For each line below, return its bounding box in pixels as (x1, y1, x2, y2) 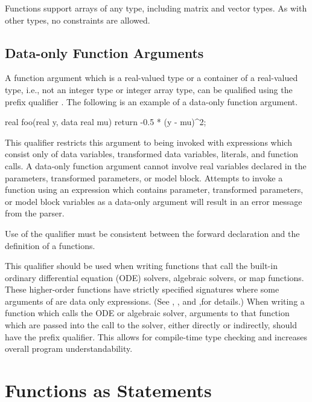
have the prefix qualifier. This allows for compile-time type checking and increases (5, 330, 307, 343)
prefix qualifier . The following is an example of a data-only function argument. (5, 95, 298, 108)
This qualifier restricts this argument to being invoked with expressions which (5, 135, 292, 148)
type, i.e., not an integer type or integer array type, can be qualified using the (5, 83, 293, 96)
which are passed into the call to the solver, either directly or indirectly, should (5, 319, 297, 331)
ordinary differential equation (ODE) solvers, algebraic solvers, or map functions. (5, 271, 304, 284)
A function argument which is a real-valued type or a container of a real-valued (5, 71, 298, 84)
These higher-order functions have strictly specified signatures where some (5, 283, 279, 296)
